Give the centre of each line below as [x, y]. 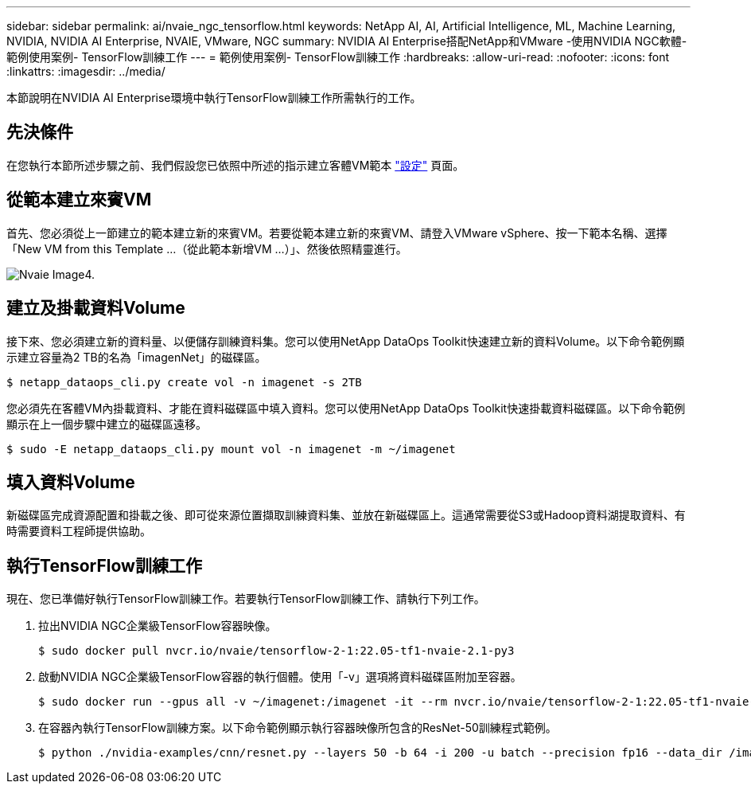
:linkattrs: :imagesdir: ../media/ [86, 71]
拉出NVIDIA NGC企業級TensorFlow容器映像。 [158, 626]
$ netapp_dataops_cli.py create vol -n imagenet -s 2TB [184, 382]
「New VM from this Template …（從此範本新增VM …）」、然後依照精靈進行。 [207, 248]
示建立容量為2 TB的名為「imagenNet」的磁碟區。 [136, 357]
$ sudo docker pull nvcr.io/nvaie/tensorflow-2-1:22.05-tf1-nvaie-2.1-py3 [276, 651]
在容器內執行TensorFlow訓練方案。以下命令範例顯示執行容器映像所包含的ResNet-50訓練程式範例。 [298, 728]
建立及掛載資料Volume [96, 308]
